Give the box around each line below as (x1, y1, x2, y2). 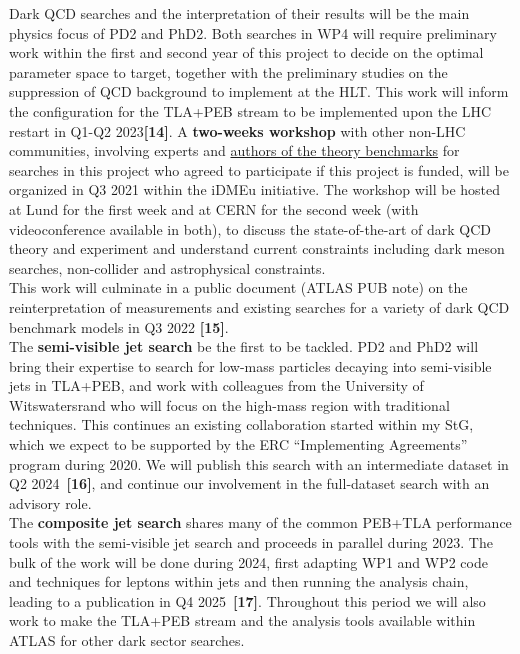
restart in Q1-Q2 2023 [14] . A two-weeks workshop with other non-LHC (9, 120, 466, 141)
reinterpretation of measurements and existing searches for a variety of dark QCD (9, 296, 510, 317)
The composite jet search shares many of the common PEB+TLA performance (9, 512, 512, 533)
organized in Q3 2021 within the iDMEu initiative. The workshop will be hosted (9, 179, 501, 200)
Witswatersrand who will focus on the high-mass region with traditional (9, 394, 450, 415)
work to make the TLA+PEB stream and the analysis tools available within (9, 610, 476, 631)
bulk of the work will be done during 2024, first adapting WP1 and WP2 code (9, 551, 488, 572)
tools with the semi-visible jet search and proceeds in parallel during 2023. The (9, 532, 493, 553)
